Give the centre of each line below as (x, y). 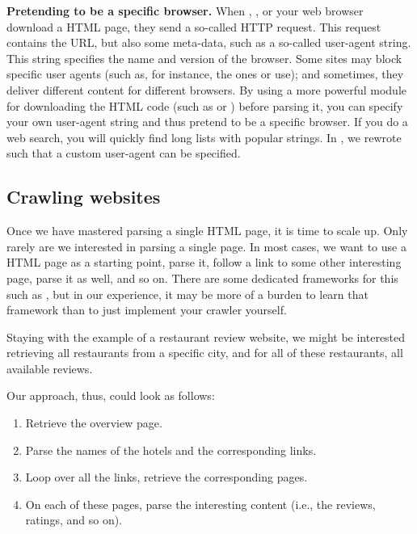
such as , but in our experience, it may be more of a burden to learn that (187, 294)
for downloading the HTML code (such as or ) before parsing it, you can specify (205, 105)
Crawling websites (84, 197)
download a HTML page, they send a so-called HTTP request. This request (194, 26)
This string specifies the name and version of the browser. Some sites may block (204, 58)
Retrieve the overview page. (94, 423)
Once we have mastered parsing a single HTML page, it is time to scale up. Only (207, 231)
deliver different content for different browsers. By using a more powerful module (206, 89)
